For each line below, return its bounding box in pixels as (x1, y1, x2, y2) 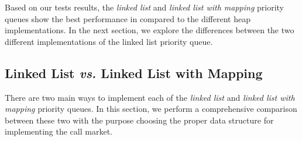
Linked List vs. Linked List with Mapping (5, 64, 263, 82)
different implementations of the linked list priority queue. (5, 35, 213, 47)
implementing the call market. (5, 125, 112, 138)
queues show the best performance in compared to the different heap (5, 12, 250, 24)
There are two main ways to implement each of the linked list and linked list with (5, 91, 295, 103)
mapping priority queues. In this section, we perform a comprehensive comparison (5, 103, 297, 115)
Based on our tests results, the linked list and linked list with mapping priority (5, 1, 284, 13)
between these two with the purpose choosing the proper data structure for (5, 114, 274, 126)
